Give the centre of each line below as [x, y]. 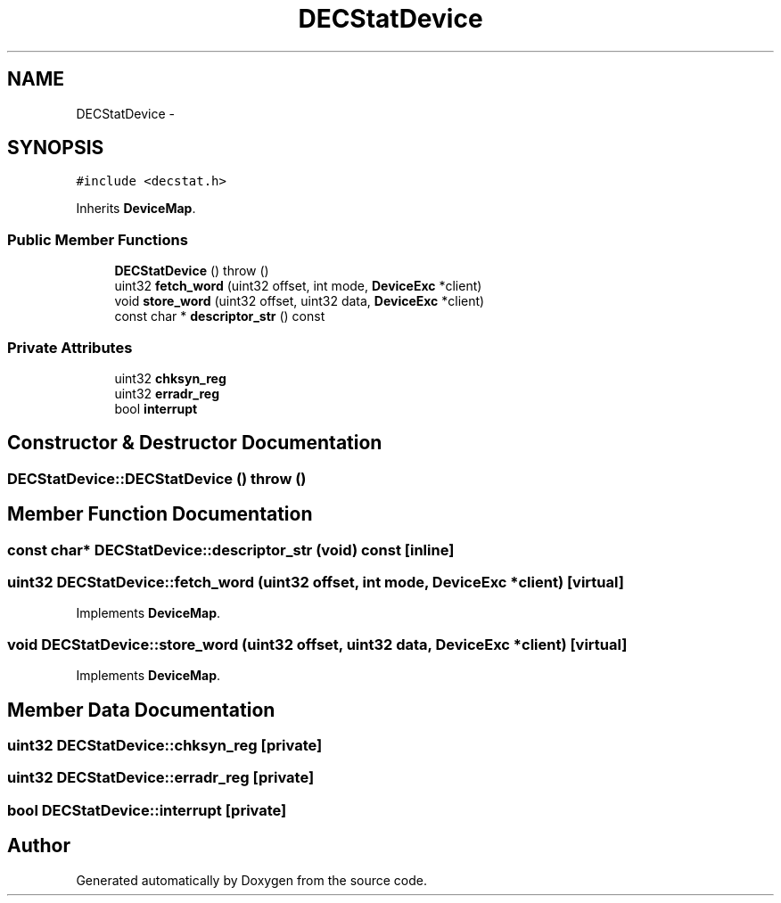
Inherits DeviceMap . [136, 209]
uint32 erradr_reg [167, 393]
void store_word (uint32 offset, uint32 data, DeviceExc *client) [300, 301]
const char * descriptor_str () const [220, 316]
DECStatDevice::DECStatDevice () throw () [157, 478]
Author [39, 846]
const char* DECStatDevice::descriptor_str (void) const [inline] [231, 550]
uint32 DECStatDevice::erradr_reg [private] [161, 778]
